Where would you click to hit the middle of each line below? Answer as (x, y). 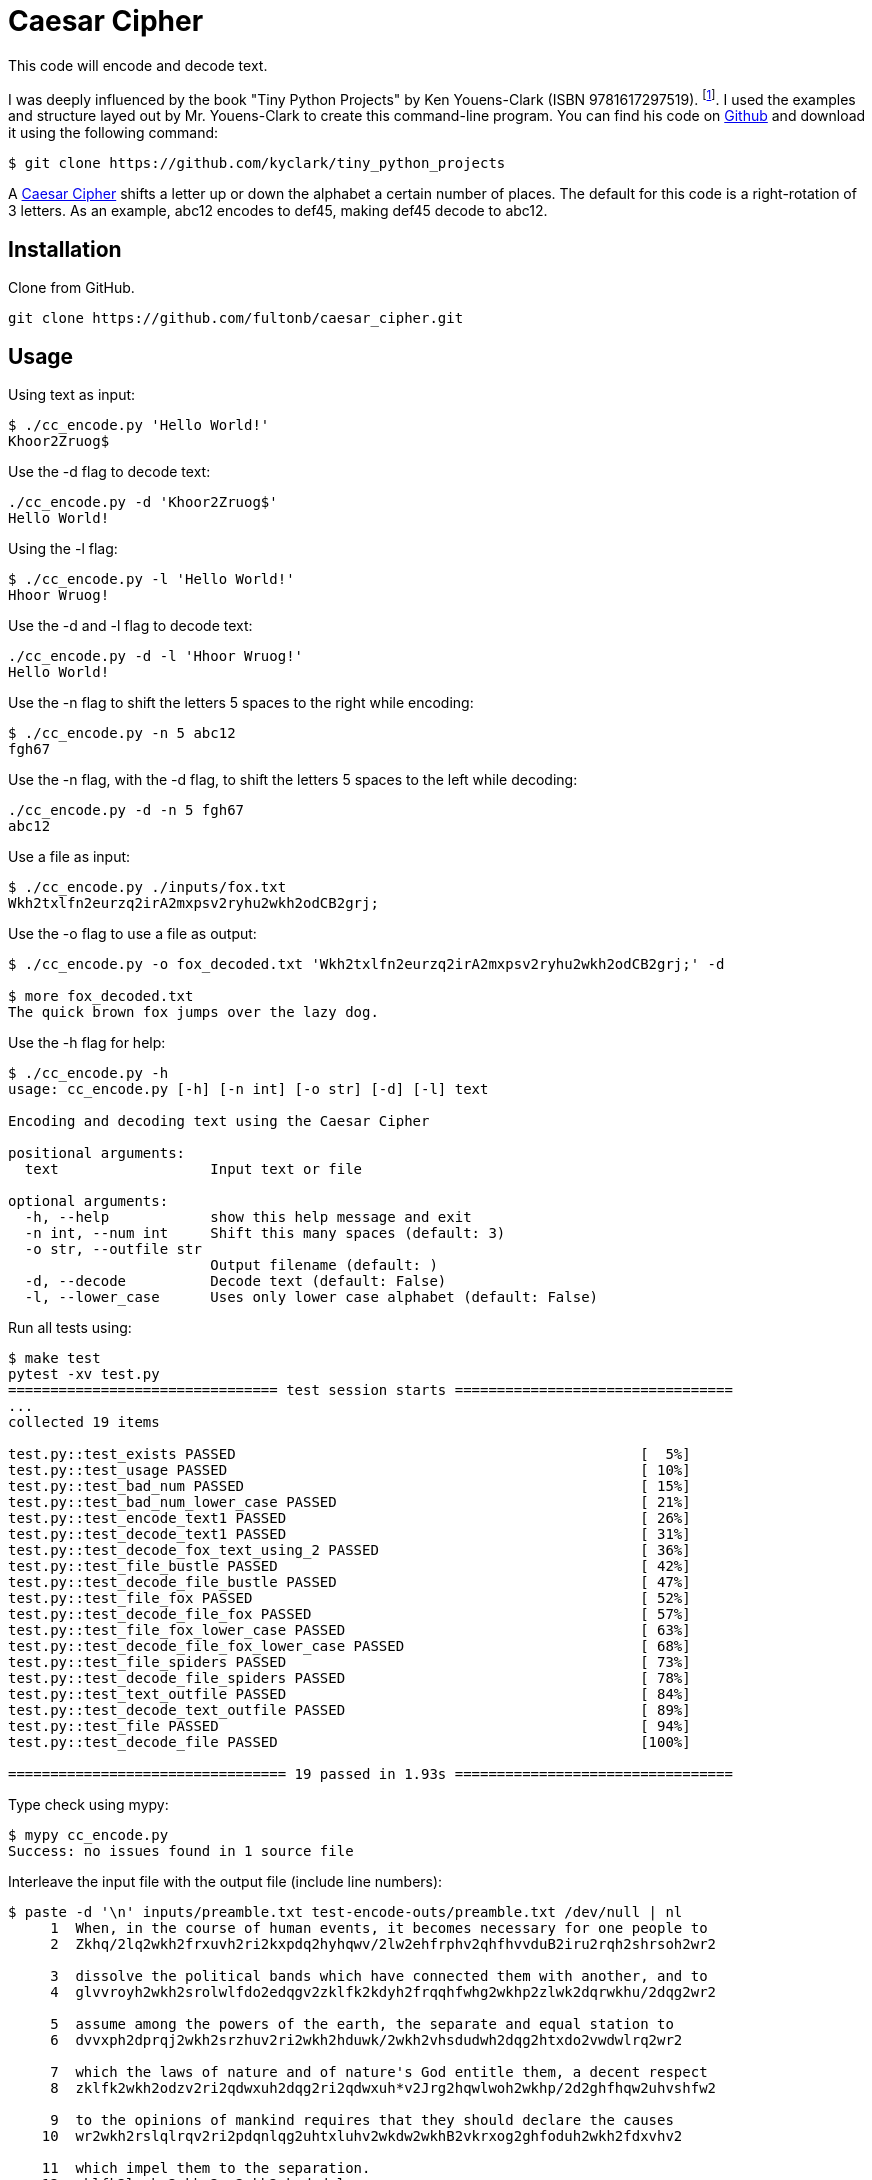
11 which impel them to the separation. (206, 2168)
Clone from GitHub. (71, 288)
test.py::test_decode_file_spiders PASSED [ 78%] (349, 1678)
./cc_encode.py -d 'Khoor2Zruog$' (143, 502)
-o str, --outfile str (113, 1249)
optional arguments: (88, 1201)
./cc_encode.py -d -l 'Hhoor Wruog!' (156, 656)
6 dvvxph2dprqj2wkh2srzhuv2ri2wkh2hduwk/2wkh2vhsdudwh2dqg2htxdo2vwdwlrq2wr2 (366, 2040)
